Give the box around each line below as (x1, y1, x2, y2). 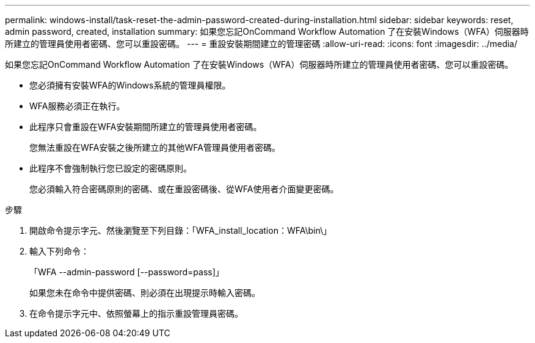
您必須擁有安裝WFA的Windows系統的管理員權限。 (29, 80, 231, 90)
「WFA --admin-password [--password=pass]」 (29, 267, 224, 277)
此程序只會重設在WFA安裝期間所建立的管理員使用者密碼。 (29, 121, 262, 132)
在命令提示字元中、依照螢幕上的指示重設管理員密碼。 (29, 308, 243, 319)
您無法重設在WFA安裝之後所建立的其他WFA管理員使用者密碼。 (29, 142, 280, 153)
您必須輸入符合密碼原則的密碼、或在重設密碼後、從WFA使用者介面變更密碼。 (29, 184, 339, 194)
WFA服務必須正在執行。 (29, 101, 125, 111)
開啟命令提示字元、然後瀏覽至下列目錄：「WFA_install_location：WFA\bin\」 (29, 225, 332, 236)
